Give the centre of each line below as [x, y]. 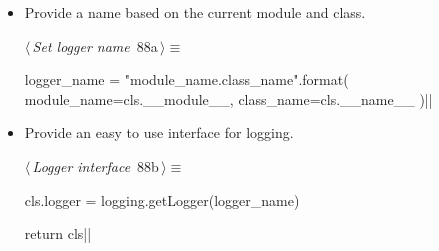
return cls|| [58, 233]
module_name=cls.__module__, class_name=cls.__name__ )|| [228, 98]
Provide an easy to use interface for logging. [159, 132]
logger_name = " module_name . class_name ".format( [186, 79]
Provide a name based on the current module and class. [195, 12]
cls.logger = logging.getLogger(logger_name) [162, 199]
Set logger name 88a [95, 45]
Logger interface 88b [95, 165]
